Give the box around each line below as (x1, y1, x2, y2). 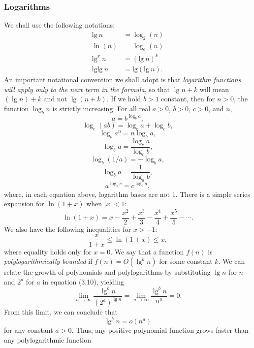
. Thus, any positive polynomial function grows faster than (71, 325, 249, 335)
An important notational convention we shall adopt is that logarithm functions (4, 74, 241, 85)
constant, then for (161, 94, 215, 104)
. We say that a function (110, 246, 184, 256)
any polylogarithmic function (4, 334, 92, 345)
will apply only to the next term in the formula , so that (4, 84, 170, 94)
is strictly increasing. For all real (52, 103, 151, 113)
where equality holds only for (4, 246, 92, 256)
